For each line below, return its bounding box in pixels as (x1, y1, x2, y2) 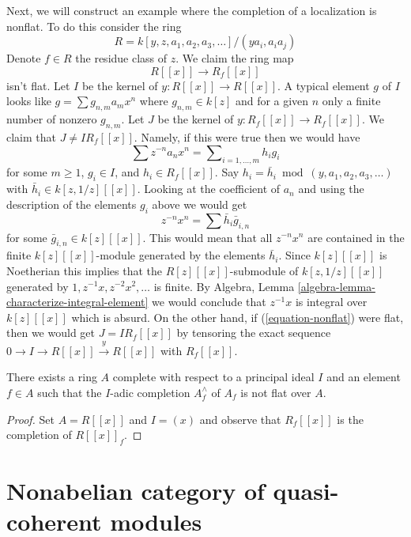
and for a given (235, 93, 309, 109)
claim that (6, 128, 56, 145)
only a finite (322, 93, 381, 109)
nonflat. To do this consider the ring (6, 17, 182, 34)
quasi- (273, 475, 339, 507)
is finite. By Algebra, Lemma (153, 278, 295, 294)
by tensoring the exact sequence (176, 324, 331, 341)
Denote (6, 50, 41, 66)
